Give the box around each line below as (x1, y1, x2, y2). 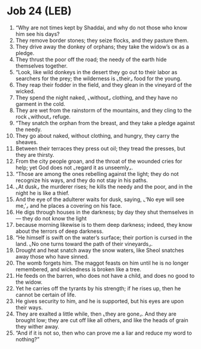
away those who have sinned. (15, 253, 89, 260)
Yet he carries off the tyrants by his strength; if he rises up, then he (15, 284, 181, 292)
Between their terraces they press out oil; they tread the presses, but (15, 145, 185, 152)
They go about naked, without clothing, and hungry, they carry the (15, 132, 179, 139)
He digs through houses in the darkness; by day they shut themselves (15, 208, 188, 216)
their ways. (15, 304, 43, 311)
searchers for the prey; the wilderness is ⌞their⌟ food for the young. (15, 75, 182, 82)
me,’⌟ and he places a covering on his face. (15, 202, 122, 209)
